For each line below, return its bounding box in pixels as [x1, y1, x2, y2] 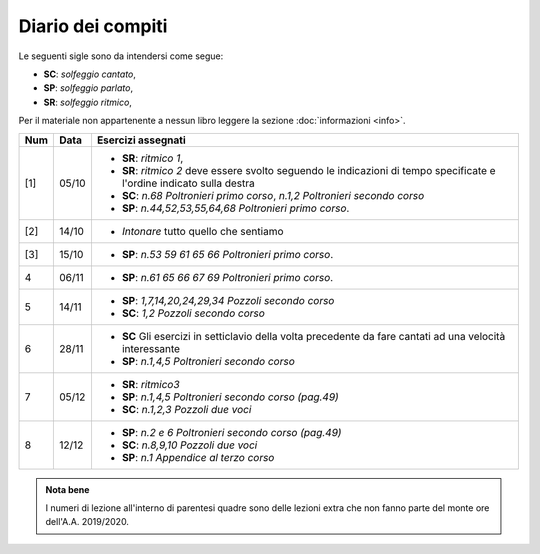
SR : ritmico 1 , [121, 151, 184, 165]
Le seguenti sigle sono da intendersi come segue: [18, 50, 224, 62]
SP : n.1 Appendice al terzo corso [121, 450, 275, 464]
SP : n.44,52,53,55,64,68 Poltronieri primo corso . [121, 201, 350, 215]
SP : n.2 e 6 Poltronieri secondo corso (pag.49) [121, 425, 342, 439]
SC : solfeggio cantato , [43, 68, 137, 80]
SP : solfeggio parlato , [43, 82, 134, 94]
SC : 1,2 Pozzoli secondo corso [121, 306, 265, 320]
